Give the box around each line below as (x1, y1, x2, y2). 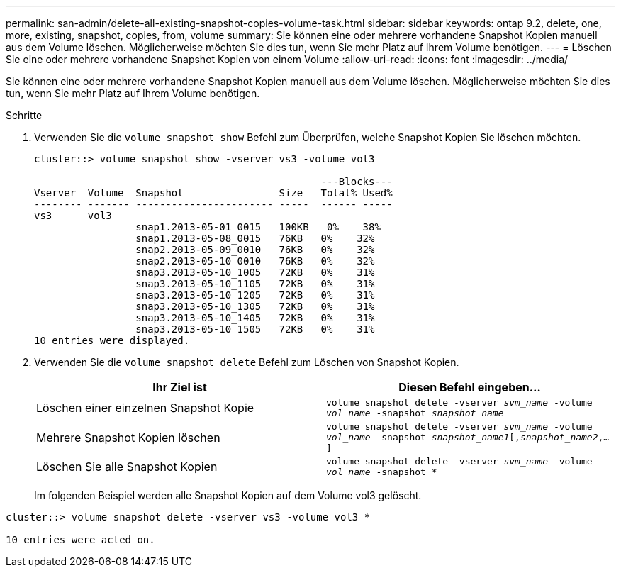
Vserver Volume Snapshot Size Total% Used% (34, 187, 393, 199)
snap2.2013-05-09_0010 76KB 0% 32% (135, 244, 375, 255)
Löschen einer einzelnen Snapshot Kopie (36, 401, 254, 415)
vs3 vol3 (34, 210, 112, 221)
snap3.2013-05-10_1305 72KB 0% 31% (135, 301, 375, 312)
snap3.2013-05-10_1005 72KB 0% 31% (135, 267, 375, 278)
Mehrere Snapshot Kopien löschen (36, 430, 220, 445)
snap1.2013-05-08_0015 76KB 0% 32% (135, 233, 375, 244)
